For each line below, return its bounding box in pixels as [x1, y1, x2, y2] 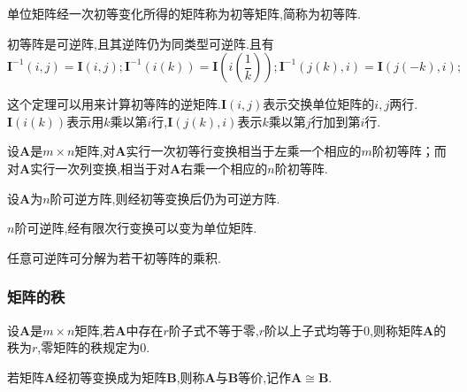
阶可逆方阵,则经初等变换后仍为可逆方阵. [50, 188, 280, 207]
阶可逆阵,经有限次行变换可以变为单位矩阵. [14, 219, 257, 237]
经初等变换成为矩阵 [55, 367, 167, 386]
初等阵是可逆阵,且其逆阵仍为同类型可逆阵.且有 [7, 34, 274, 52]
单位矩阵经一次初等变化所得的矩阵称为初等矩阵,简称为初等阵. [7, 4, 361, 22]
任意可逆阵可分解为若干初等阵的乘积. [7, 248, 221, 266]
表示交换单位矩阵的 [263, 95, 375, 113]
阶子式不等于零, [168, 320, 259, 339]
